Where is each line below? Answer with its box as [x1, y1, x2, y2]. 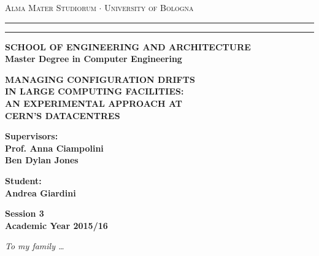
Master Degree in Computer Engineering [5, 52, 182, 65]
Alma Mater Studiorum [5, 1, 96, 14]
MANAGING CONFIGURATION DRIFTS [5, 72, 195, 85]
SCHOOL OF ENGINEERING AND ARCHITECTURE [5, 40, 251, 53]
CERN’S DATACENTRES [5, 109, 120, 122]
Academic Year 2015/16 [5, 219, 108, 231]
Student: [5, 174, 42, 187]
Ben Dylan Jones [5, 153, 79, 166]
